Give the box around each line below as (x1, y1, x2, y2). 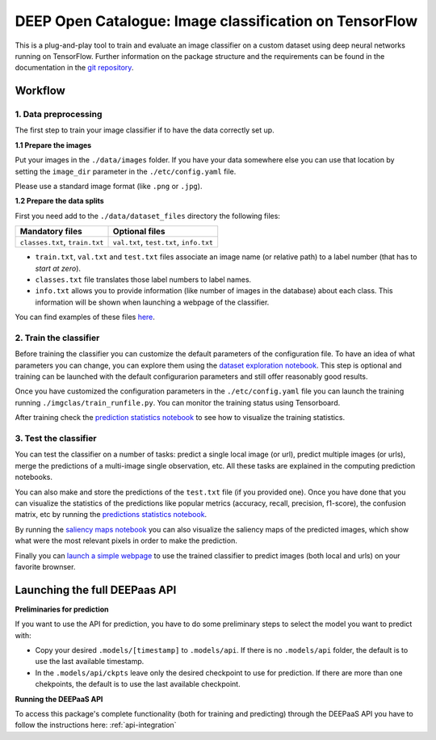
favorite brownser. (15, 561, 76, 571)
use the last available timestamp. (35, 657, 145, 666)
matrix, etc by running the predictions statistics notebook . (15, 510, 208, 519)
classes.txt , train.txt (19, 237, 104, 248)
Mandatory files (19, 226, 82, 238)
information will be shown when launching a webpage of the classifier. (35, 297, 270, 307)
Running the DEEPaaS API (15, 694, 103, 704)
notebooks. (15, 473, 52, 482)
